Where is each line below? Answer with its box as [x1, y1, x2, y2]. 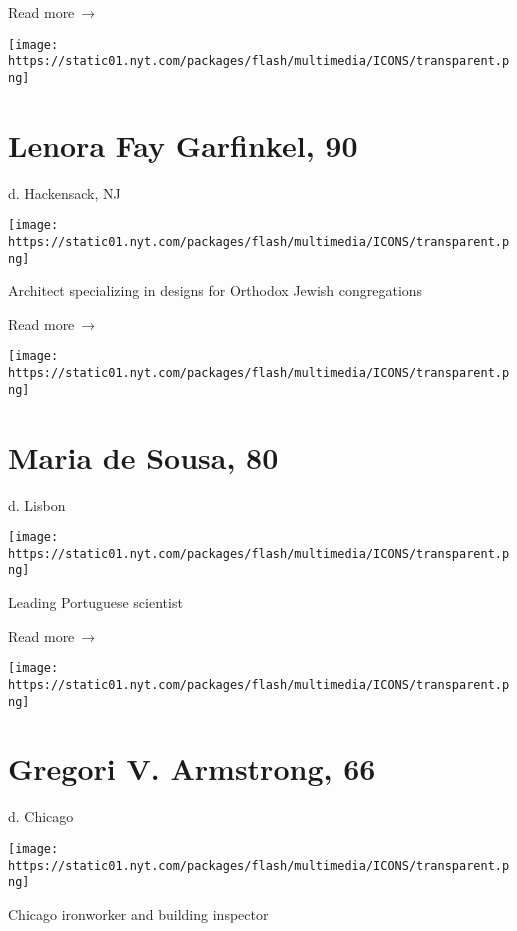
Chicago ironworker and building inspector [8, 903, 269, 924]
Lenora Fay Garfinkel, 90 [8, 124, 358, 165]
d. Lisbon [8, 494, 66, 515]
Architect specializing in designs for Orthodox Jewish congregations [8, 280, 423, 301]
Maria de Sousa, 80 [8, 436, 279, 477]
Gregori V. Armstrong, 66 [8, 748, 376, 789]
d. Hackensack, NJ [8, 182, 121, 203]
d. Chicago [8, 806, 74, 827]
